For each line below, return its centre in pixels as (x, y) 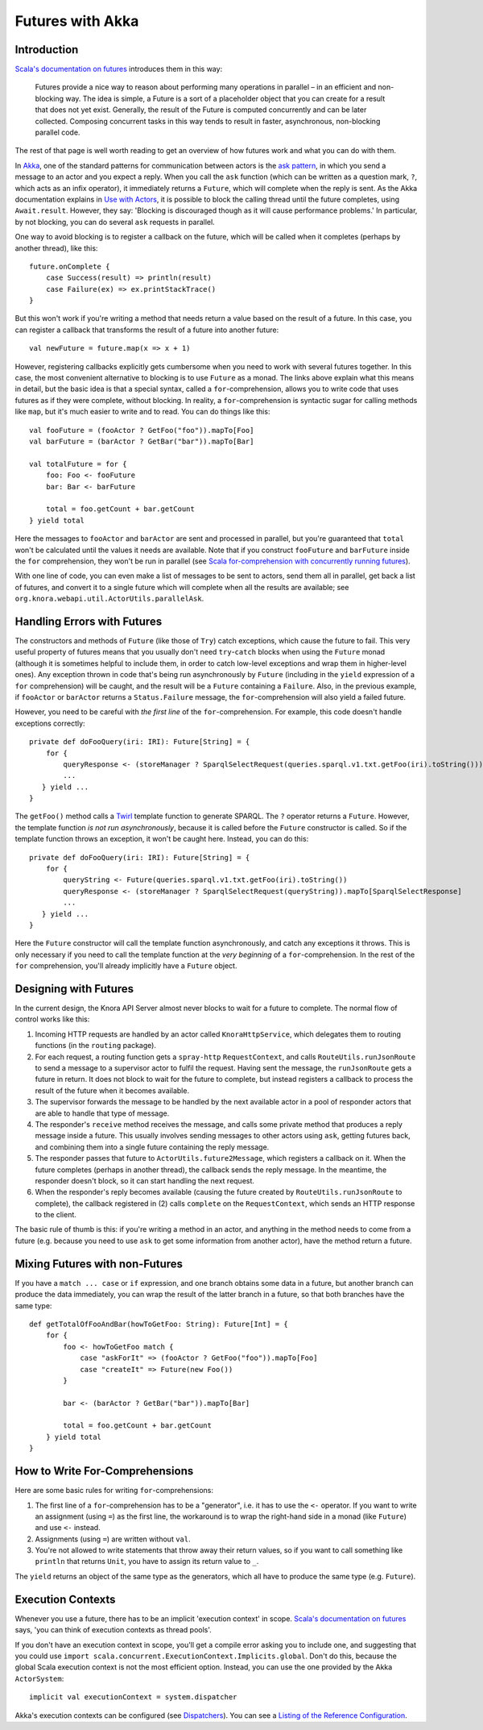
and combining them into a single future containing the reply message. (152, 1147)
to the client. (56, 1215)
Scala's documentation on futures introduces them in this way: (119, 69)
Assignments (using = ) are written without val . (113, 1539)
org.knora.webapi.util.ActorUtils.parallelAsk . (109, 599)
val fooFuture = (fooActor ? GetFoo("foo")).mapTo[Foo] (142, 430)
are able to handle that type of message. (102, 1113)
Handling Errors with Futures (89, 621)
